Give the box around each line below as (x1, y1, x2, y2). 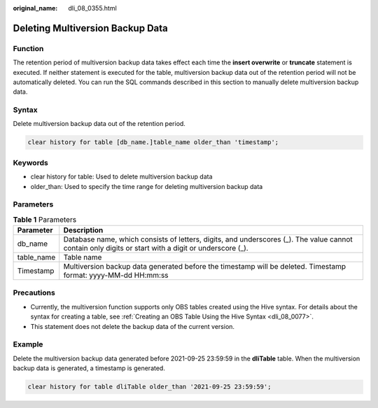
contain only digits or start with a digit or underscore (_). (63, 244, 248, 253)
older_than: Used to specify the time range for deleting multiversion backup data (30, 182, 263, 190)
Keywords (13, 157, 48, 167)
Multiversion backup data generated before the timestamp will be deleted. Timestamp (63, 262, 346, 272)
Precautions (13, 288, 55, 297)
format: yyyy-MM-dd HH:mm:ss (63, 270, 169, 280)
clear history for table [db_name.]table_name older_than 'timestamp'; (27, 139, 279, 146)
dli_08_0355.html (68, 4, 117, 12)
